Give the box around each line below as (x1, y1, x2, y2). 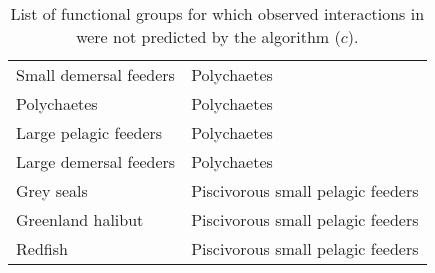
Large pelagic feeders (16, 121, 163, 144)
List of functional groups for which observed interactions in (10, 2, 425, 25)
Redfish (16, 237, 68, 260)
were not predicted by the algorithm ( (76, 25, 341, 48)
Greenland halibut (16, 208, 144, 231)
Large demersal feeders (16, 150, 176, 173)
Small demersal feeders (16, 63, 175, 86)
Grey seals (16, 179, 88, 202)
